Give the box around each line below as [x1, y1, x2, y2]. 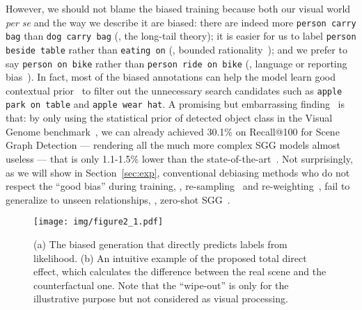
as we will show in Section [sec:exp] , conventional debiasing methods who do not [6, 165, 350, 179]
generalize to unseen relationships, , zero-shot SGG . [6, 192, 230, 206]
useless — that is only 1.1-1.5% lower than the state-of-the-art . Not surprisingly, [6, 151, 353, 165]
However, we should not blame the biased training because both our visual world [6, 1, 351, 15]
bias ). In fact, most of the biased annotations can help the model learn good [6, 70, 336, 84]
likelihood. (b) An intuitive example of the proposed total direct [33, 250, 307, 265]
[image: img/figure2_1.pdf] [33, 217, 164, 227]
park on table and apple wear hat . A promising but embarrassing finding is [6, 97, 345, 111]
